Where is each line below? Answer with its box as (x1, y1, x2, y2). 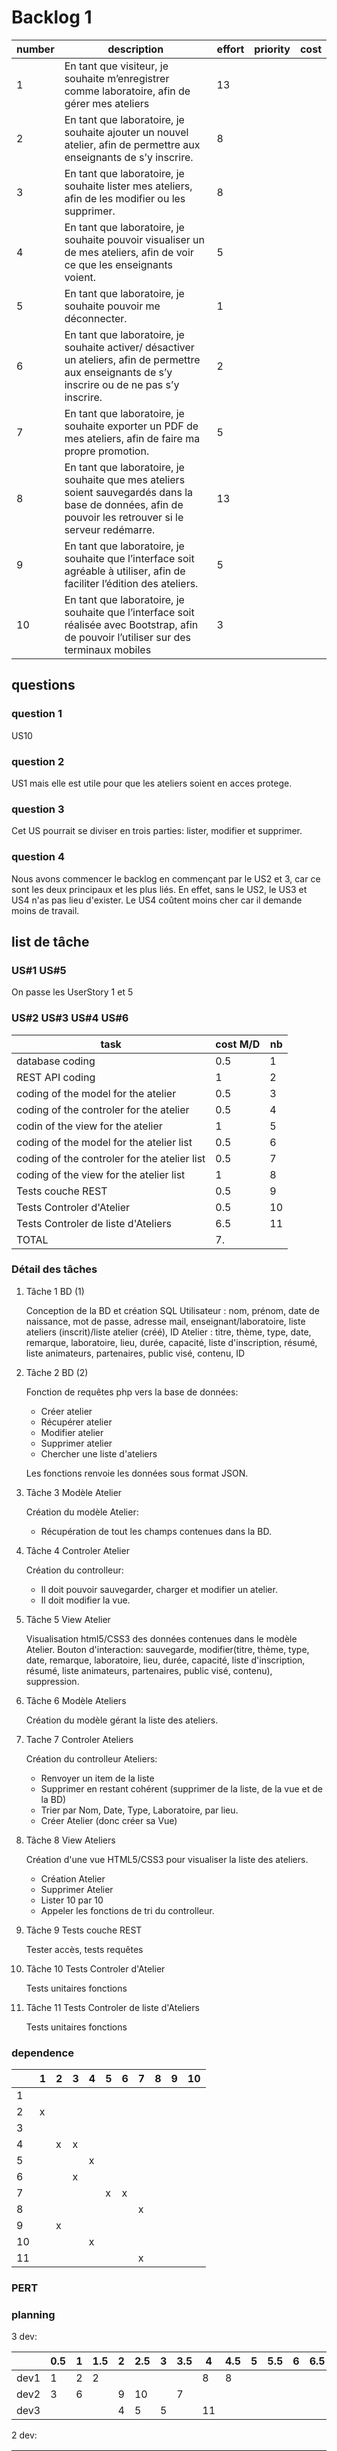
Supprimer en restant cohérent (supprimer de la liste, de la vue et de (40, 1782, 323, 1795)
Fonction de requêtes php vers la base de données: (25, 1386, 239, 1398)
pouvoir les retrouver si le (64, 510, 184, 524)
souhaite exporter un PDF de (64, 419, 199, 433)
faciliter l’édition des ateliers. (64, 576, 199, 590)
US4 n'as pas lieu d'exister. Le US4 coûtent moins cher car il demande (11, 894, 303, 906)
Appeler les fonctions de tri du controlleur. (40, 1904, 215, 1916)
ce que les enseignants (64, 257, 173, 271)
